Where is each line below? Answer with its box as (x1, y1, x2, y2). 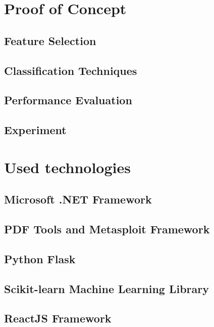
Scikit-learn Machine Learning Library (4, 280, 209, 296)
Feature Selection (4, 32, 96, 48)
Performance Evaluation (4, 92, 132, 108)
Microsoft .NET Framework (4, 191, 152, 207)
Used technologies (4, 156, 131, 177)
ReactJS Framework (4, 310, 112, 326)
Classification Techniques (4, 62, 137, 78)
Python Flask (4, 251, 76, 266)
